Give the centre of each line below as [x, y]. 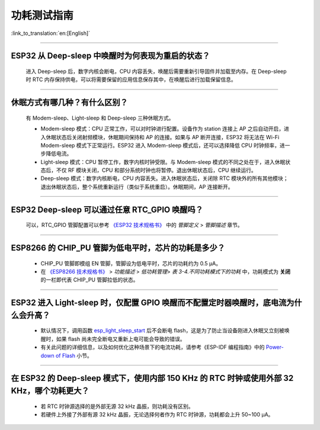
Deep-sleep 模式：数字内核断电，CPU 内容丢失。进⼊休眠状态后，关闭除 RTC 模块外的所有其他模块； [164, 178]
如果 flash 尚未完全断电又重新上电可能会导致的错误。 [121, 339]
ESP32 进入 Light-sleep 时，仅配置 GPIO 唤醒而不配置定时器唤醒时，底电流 [149, 303]
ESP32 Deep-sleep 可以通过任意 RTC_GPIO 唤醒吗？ [107, 209]
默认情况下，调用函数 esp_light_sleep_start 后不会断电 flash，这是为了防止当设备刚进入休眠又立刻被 [162, 330]
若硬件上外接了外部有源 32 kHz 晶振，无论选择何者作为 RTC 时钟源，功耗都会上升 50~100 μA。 [157, 415]
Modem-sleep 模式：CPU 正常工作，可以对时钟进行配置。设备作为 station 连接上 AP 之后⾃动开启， [162, 129]
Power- [275, 347]
